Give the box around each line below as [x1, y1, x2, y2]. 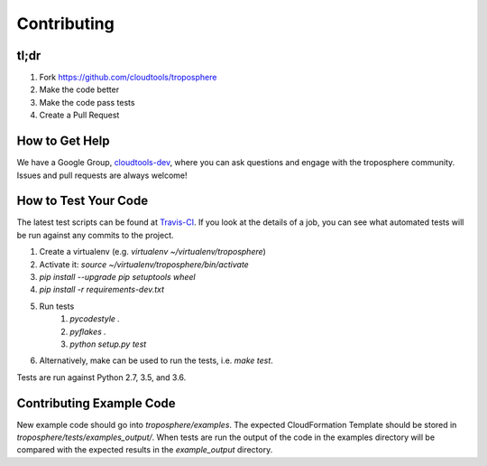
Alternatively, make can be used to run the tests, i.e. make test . [39, 355, 274, 366]
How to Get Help [16, 134, 110, 149]
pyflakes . [69, 326, 107, 337]
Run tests [39, 301, 75, 312]
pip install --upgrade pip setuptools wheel [39, 272, 196, 282]
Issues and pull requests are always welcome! [16, 170, 188, 181]
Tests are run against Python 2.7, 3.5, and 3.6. [16, 371, 187, 383]
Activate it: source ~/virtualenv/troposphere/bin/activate [39, 258, 250, 270]
